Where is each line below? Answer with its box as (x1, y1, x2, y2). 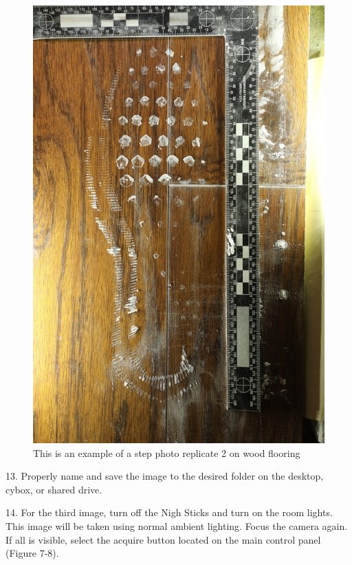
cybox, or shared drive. (5, 482, 102, 496)
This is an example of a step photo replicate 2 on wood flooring (33, 445, 300, 460)
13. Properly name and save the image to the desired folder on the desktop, (5, 469, 324, 483)
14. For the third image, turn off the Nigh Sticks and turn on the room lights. (5, 505, 333, 520)
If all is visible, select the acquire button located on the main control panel (5, 532, 321, 546)
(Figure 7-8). (5, 546, 59, 560)
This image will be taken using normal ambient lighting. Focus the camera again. (5, 518, 348, 533)
